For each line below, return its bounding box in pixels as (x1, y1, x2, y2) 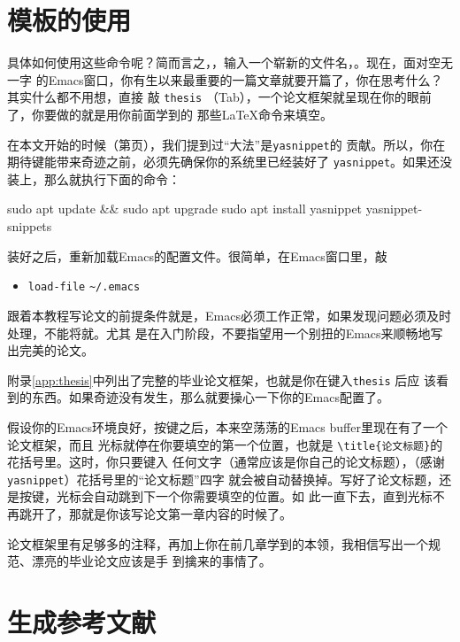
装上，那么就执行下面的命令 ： (7, 169, 180, 188)
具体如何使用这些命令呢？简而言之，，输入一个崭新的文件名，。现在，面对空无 (7, 53, 453, 72)
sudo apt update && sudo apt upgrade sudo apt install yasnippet (7, 199, 363, 218)
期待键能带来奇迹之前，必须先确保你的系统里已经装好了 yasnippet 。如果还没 (7, 152, 453, 171)
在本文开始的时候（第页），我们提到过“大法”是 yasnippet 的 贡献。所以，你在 (7, 135, 446, 153)
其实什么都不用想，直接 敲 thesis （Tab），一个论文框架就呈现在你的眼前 (7, 88, 432, 106)
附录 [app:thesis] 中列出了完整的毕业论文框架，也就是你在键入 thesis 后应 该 (7, 370, 436, 389)
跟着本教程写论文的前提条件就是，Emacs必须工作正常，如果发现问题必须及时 (7, 306, 451, 324)
